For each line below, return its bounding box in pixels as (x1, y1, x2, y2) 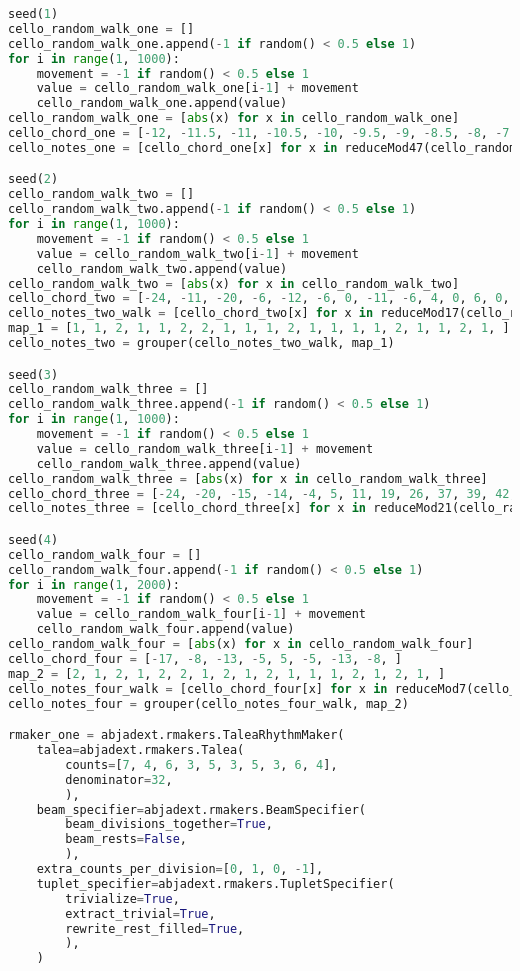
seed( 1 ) (8, 7, 59, 21)
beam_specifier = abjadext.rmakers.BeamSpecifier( (36, 802, 366, 817)
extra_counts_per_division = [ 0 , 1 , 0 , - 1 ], (36, 862, 324, 876)
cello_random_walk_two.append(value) (36, 261, 288, 276)
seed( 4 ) (8, 532, 59, 547)
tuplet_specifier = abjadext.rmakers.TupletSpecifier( (36, 876, 395, 891)
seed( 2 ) (8, 172, 59, 187)
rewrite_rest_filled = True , (65, 921, 245, 936)
